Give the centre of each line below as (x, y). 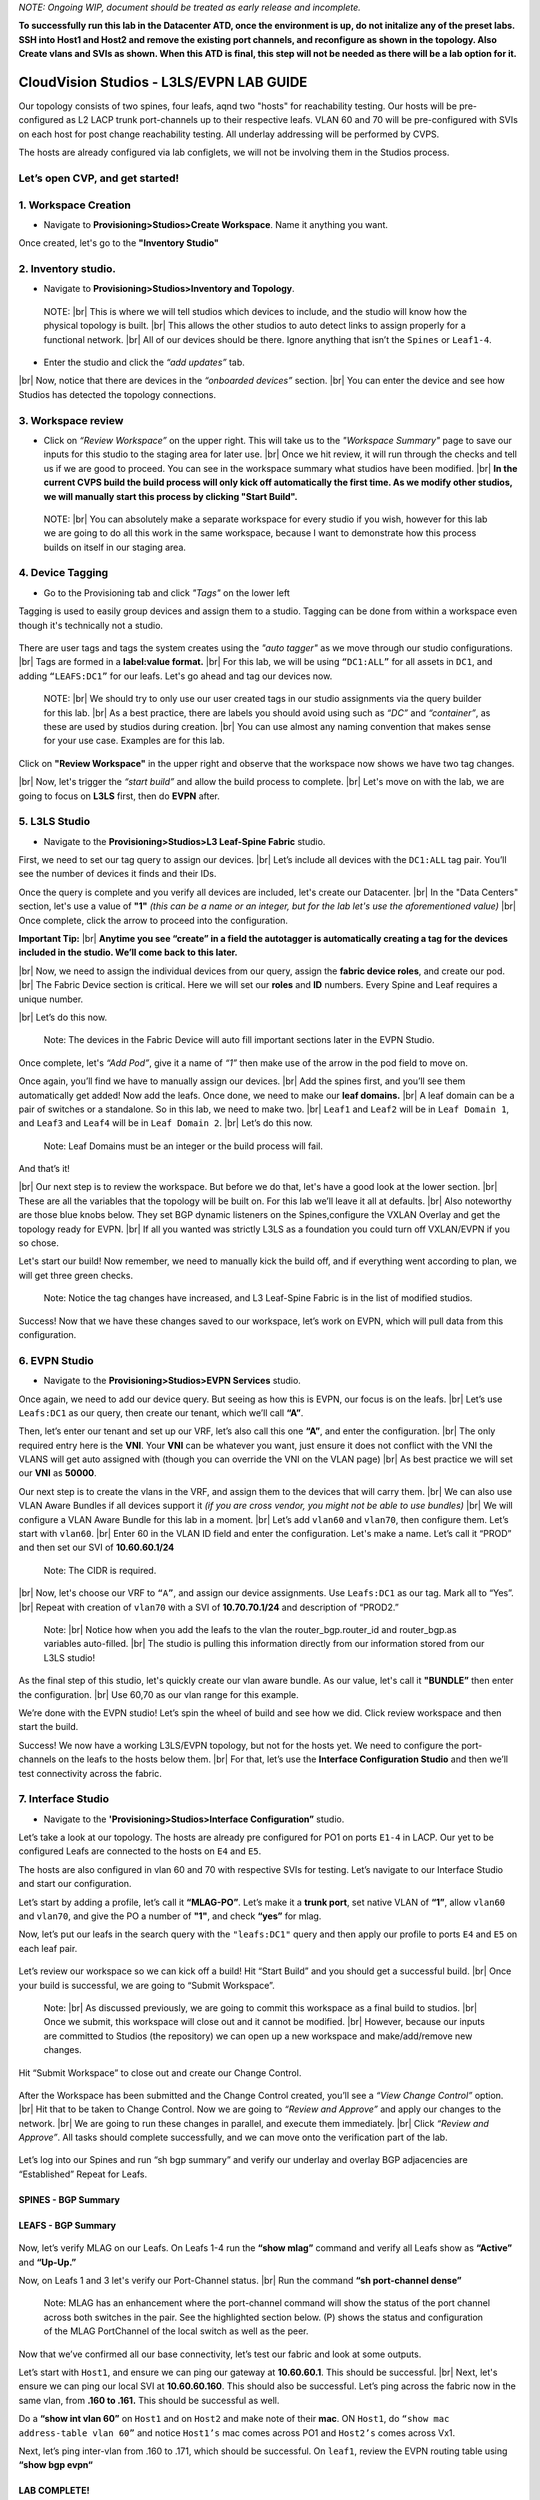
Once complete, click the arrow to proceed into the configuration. (153, 920)
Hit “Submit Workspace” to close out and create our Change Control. (160, 2072)
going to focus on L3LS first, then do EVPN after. (119, 796)
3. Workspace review (71, 420)
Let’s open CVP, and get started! (99, 178)
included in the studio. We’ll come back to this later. (128, 952)
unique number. (51, 999)
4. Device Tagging (63, 573)
